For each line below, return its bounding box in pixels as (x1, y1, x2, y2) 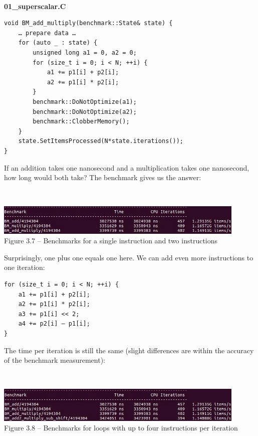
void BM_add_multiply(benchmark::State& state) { (4, 20, 173, 27)
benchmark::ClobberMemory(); (33, 118, 130, 125)
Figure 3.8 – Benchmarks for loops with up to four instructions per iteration (4, 422, 238, 433)
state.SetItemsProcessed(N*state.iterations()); (18, 137, 183, 145)
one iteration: (4, 262, 45, 272)
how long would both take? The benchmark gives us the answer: (4, 172, 201, 183)
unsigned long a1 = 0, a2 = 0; (33, 49, 137, 56)
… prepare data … (18, 29, 76, 37)
